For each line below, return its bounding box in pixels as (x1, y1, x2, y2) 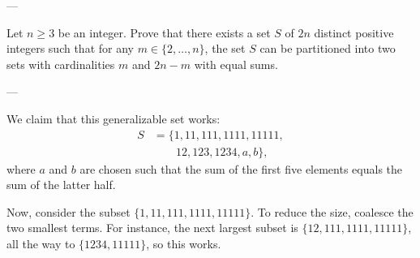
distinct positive (314, 24, 394, 41)
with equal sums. (194, 55, 278, 72)
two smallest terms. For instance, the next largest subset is (6, 219, 298, 236)
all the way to (6, 235, 75, 252)
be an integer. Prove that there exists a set (58, 24, 271, 41)
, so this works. (146, 235, 221, 252)
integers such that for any (6, 40, 134, 57)
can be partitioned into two (259, 40, 396, 57)
